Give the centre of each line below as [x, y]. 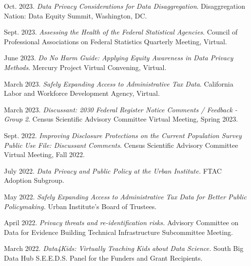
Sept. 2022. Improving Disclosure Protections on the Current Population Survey [123, 135]
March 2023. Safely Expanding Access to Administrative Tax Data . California [119, 83]
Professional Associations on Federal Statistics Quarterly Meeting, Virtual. [116, 41]
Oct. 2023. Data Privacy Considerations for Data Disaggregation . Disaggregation [125, 6]
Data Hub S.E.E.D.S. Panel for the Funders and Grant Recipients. [103, 257]
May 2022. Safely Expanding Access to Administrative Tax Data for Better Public [125, 196]
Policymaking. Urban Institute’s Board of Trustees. [80, 206]
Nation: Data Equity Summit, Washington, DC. [76, 15]
